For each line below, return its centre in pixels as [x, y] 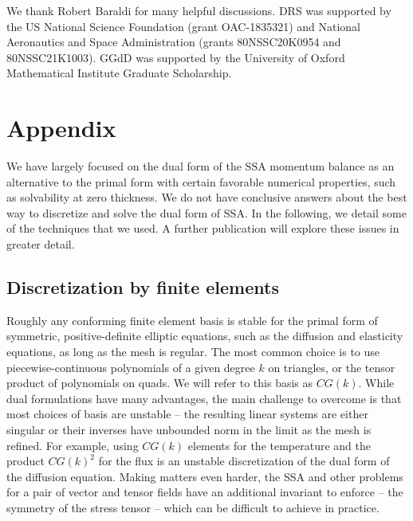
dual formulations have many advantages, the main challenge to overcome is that [204, 398]
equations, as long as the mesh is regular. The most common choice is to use [193, 352]
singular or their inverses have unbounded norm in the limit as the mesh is [189, 430]
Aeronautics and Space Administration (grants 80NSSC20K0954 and [174, 42]
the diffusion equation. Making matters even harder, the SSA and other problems [205, 476]
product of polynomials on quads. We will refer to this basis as [160, 383]
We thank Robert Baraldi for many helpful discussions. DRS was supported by [199, 10]
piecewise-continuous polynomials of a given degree [131, 367]
